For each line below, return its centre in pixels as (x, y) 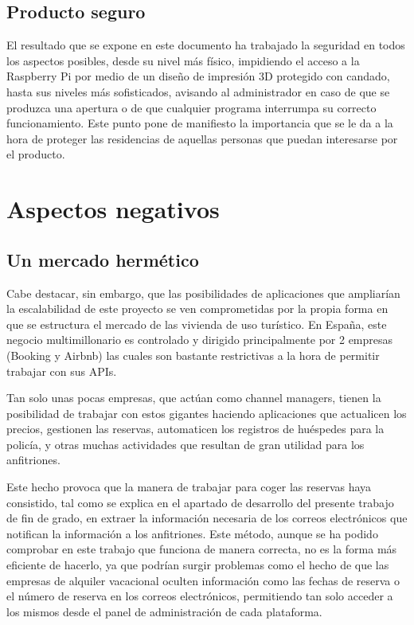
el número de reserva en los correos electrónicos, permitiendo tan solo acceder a (200, 596)
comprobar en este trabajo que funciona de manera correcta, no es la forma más (202, 549)
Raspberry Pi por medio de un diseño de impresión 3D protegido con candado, (198, 76)
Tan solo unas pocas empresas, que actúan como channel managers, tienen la (194, 398)
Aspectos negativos (113, 209)
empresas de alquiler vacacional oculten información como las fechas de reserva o (203, 580)
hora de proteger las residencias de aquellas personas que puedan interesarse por (202, 138)
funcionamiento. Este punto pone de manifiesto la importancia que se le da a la (200, 123)
